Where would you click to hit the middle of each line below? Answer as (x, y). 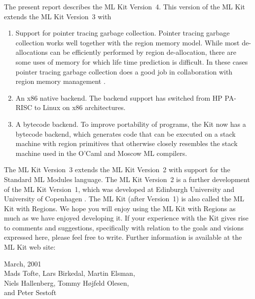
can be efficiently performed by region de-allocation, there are (143, 52)
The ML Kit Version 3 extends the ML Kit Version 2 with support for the (117, 169)
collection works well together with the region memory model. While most (127, 42)
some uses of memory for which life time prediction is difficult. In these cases (132, 61)
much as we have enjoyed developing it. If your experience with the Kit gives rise (126, 218)
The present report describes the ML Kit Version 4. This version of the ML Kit (125, 6)
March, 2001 (23, 263)
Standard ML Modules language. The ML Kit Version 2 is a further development (127, 179)
